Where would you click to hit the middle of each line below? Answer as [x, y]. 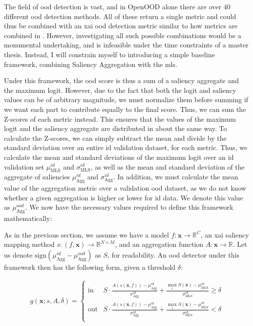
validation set [24, 166]
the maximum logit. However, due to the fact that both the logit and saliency [120, 90]
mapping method [29, 244]
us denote [18, 254]
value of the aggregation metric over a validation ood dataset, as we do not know [125, 188]
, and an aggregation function [159, 244]
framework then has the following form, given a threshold [90, 267]
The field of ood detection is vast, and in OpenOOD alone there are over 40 [117, 6]
